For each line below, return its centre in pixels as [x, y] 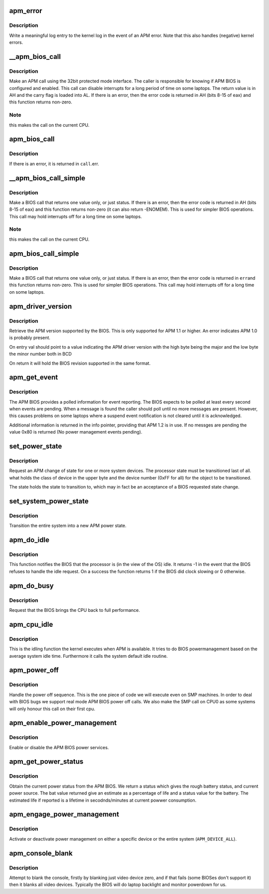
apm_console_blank [41, 853]
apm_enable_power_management [63, 723]
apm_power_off [34, 670]
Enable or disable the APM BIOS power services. [59, 747]
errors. [16, 42]
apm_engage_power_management [64, 814]
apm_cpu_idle [31, 624]
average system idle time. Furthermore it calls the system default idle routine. [88, 656]
